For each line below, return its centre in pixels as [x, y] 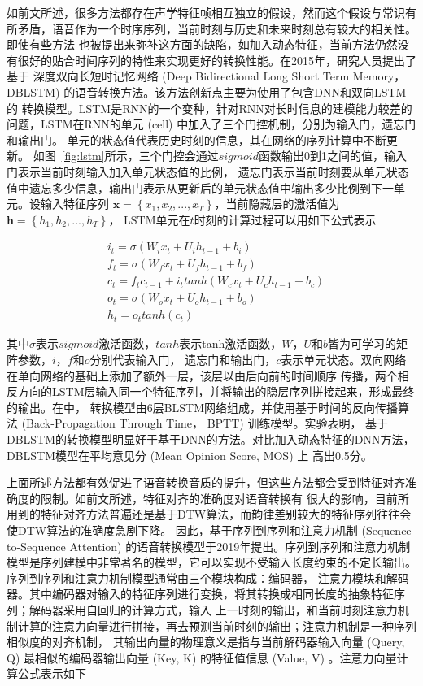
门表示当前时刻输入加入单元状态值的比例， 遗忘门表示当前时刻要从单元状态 [208, 171]
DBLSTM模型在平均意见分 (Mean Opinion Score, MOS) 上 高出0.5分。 [190, 455]
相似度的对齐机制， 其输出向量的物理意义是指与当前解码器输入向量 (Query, [206, 642]
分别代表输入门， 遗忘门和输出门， [183, 360]
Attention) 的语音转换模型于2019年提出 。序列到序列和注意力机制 [240, 546]
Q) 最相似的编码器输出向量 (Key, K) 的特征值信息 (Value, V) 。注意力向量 [202, 657]
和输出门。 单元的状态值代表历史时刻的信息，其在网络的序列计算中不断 [196, 139]
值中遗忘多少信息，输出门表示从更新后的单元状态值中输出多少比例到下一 [200, 187]
